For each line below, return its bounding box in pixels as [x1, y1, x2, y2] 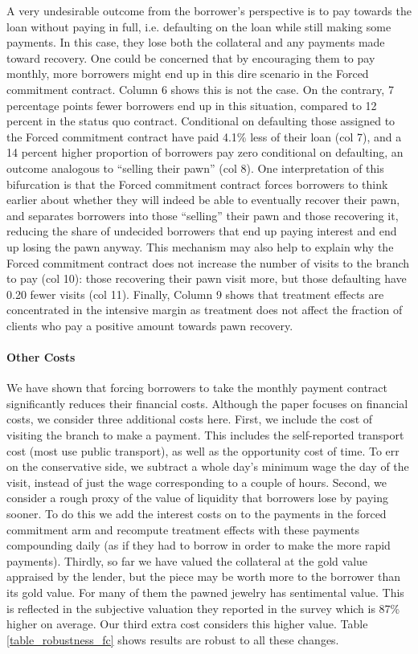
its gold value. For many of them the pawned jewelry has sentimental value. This [6, 583, 404, 600]
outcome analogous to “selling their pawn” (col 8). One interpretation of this [6, 159, 384, 176]
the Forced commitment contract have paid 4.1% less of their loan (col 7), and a [6, 128, 402, 145]
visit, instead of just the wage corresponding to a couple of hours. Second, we [6, 473, 387, 490]
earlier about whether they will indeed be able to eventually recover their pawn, [6, 191, 400, 208]
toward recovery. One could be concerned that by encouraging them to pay [6, 49, 375, 66]
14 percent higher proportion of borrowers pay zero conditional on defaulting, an [6, 144, 404, 161]
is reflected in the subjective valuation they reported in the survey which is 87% [6, 599, 400, 616]
